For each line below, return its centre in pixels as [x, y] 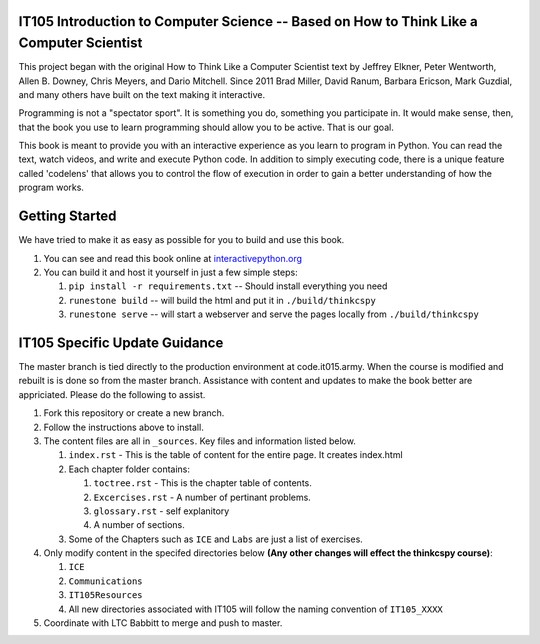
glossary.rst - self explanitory [161, 511]
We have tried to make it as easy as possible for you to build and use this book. [181, 240]
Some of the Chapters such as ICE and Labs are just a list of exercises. [216, 539]
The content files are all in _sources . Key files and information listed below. [200, 441]
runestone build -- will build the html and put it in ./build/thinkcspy [222, 300]
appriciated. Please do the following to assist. [112, 394]
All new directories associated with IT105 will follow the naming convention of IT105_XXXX [256, 609]
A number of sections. [139, 525]
